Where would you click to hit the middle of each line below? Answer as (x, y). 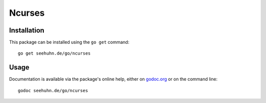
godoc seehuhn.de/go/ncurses (53, 90)
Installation (27, 30)
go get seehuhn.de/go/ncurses (54, 53)
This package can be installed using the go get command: (69, 42)
